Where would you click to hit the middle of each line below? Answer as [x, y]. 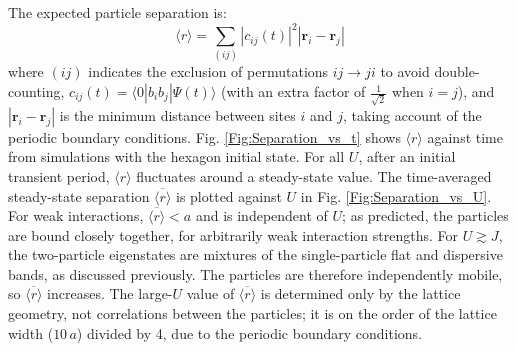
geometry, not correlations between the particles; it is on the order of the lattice [252, 313]
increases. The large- [110, 293]
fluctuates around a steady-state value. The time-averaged [314, 175]
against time [465, 136]
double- [457, 71]
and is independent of [261, 215]
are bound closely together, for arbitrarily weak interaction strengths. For [233, 234]
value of [210, 293]
